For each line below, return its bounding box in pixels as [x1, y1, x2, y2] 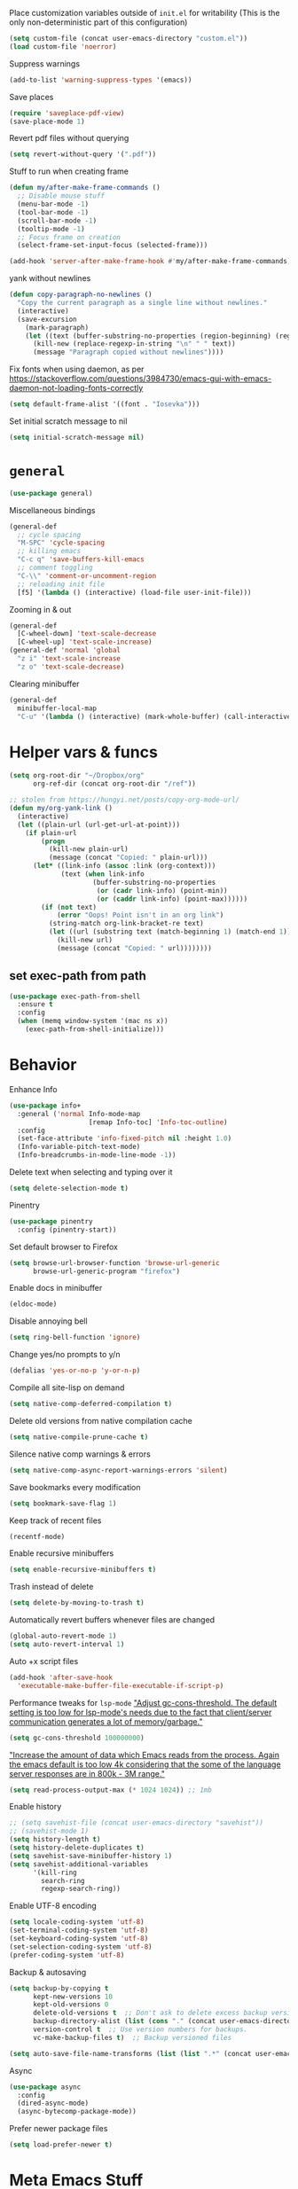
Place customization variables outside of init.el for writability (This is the [9, 8, 280, 18]
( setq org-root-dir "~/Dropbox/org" [9, 771, 145, 780]
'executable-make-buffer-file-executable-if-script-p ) [17, 1681, 224, 1690]
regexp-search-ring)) [41, 1884, 122, 1894]
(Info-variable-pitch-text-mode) [17, 1143, 141, 1152]
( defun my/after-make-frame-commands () [9, 184, 161, 192]
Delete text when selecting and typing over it [9, 1167, 173, 1177]
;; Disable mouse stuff [17, 192, 105, 200]
